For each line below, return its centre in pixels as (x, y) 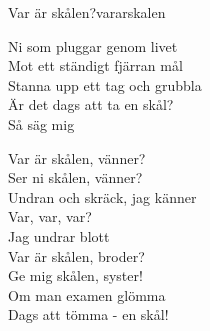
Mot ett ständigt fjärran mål (95, 65)
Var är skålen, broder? (76, 255)
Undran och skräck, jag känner (102, 196)
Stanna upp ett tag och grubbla (105, 84)
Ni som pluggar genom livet (93, 45)
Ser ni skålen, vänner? (75, 177)
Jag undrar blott (59, 235)
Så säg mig (41, 123)
